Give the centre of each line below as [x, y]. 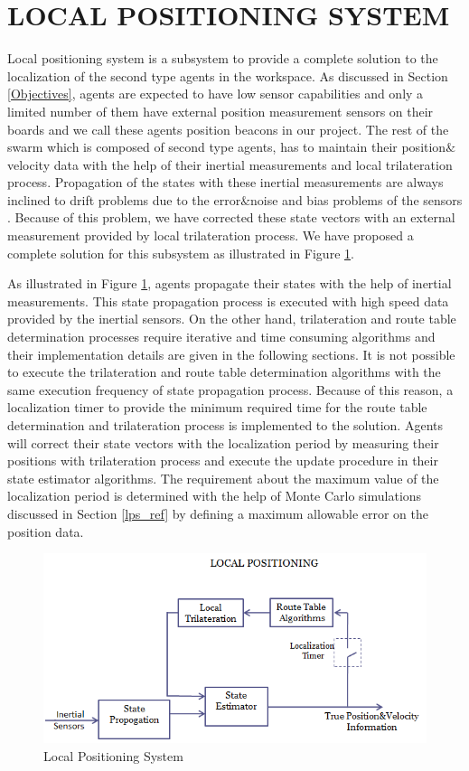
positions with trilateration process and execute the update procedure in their [223, 461]
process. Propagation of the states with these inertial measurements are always [225, 182]
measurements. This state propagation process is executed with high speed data [228, 301]
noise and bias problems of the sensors [356, 199]
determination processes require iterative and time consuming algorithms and [221, 337]
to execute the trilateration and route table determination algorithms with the [224, 372]
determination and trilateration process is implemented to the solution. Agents [225, 425]
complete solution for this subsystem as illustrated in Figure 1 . [181, 253]
